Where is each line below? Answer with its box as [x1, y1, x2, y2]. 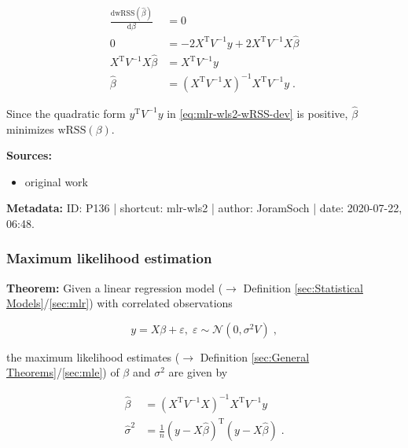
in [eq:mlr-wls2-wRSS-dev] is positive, [167, 105, 348, 121]
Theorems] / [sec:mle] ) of [6, 364, 119, 380]
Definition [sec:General [200, 348, 310, 365]
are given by [168, 364, 228, 380]
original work [24, 173, 89, 189]
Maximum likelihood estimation [6, 248, 212, 268]
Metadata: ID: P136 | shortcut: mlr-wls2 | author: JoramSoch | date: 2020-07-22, [6, 200, 402, 216]
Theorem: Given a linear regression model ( [6, 279, 223, 296]
